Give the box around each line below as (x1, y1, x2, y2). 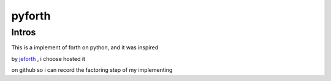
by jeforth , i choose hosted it (11, 55, 86, 62)
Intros (11, 27, 36, 38)
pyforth (11, 9, 51, 23)
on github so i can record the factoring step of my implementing (11, 66, 173, 74)
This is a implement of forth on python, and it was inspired (11, 44, 159, 51)
